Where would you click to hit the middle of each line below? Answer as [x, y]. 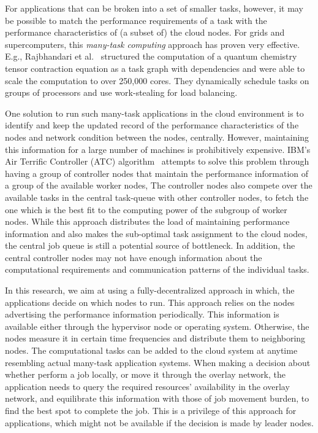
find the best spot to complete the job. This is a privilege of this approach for [151, 410]
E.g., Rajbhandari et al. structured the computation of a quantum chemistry [151, 56]
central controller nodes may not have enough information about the [134, 257]
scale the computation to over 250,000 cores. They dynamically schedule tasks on [157, 80]
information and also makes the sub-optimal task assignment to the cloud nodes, [156, 233]
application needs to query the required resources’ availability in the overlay [147, 386]
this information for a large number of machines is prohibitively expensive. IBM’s [158, 149]
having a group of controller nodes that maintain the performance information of [157, 173]
